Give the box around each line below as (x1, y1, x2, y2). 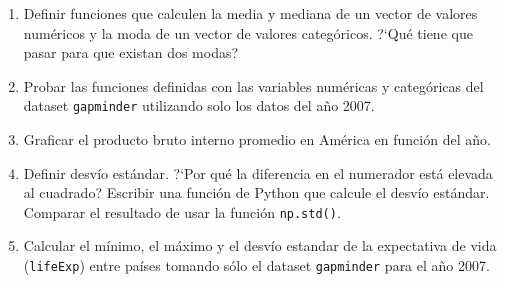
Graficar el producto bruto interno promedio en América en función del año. (23, 129, 491, 150)
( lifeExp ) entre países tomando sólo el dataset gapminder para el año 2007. (23, 255, 490, 276)
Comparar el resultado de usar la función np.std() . (23, 201, 341, 222)
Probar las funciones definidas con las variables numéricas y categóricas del (23, 75, 484, 96)
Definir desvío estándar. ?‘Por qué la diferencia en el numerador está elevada (23, 162, 493, 183)
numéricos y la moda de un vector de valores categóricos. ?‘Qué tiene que (23, 22, 473, 43)
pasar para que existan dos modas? (23, 42, 239, 63)
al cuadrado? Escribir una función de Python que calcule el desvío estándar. (23, 182, 490, 203)
